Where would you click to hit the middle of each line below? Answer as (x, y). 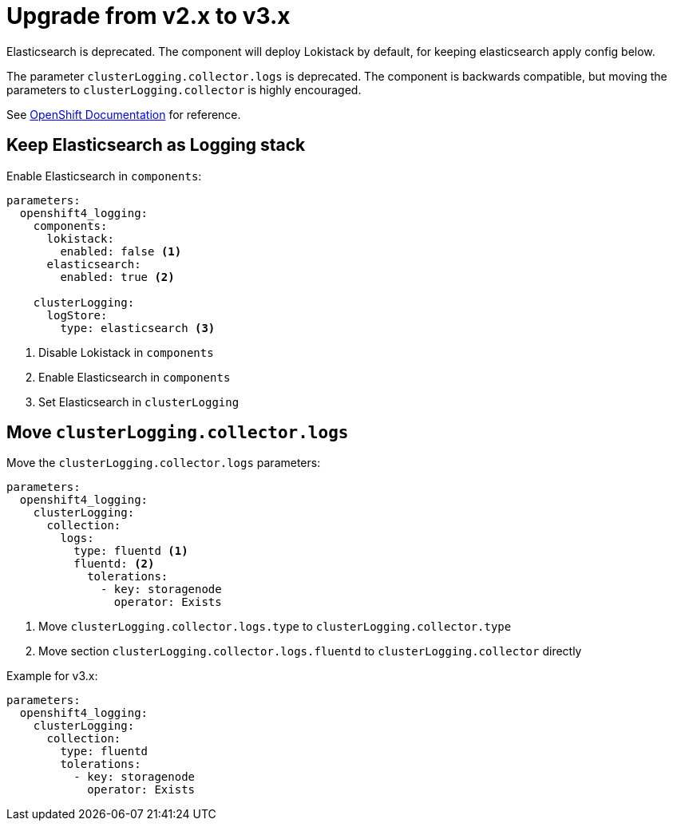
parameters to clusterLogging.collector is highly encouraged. (184, 89)
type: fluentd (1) (131, 551)
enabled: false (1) (121, 251)
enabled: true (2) (117, 277)
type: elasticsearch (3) (138, 328)
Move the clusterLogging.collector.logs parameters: (164, 463)
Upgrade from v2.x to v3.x (148, 16)
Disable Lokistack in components (126, 352)
